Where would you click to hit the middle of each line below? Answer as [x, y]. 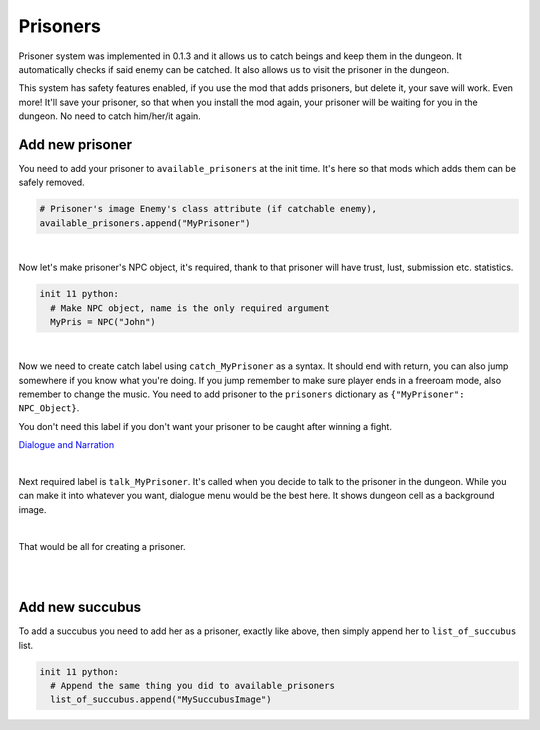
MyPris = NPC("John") [103, 321]
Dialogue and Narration [66, 445]
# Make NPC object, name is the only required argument [190, 308]
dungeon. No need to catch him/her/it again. [110, 116]
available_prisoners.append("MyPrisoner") [145, 223]
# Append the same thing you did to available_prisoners [192, 686]
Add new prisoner [75, 144]
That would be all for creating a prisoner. [102, 546]
